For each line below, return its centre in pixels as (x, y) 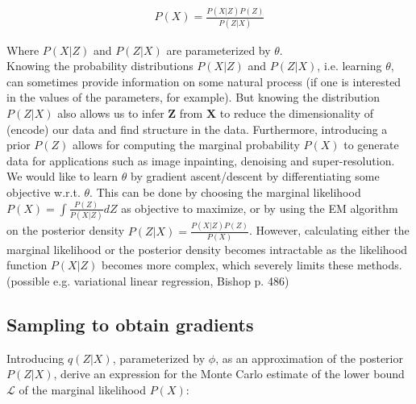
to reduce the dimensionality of (297, 113)
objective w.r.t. (44, 192)
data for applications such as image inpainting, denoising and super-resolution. (201, 160)
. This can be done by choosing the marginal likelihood (225, 192)
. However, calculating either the (329, 230)
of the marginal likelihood (83, 390)
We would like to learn (62, 176)
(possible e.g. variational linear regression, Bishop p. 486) (148, 281)
